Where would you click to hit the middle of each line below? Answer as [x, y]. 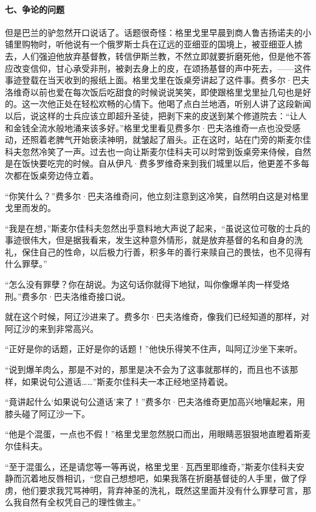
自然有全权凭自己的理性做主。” [81, 502]
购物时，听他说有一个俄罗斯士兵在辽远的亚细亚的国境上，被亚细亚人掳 [162, 44]
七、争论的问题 [35, 9]
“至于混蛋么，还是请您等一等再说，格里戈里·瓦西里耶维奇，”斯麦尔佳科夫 [151, 466]
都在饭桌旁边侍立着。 [56, 175]
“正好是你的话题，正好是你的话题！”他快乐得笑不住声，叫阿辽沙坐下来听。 [154, 349]
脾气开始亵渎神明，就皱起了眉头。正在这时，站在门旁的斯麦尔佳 [183, 140]
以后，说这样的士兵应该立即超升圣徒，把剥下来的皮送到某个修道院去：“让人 [156, 115]
